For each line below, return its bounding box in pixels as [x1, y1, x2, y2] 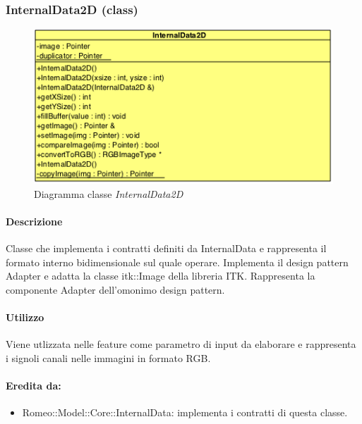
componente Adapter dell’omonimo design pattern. [6, 282, 225, 297]
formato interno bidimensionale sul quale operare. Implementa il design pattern [6, 254, 349, 269]
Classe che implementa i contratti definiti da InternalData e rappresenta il [6, 240, 327, 255]
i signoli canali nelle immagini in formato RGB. [6, 350, 211, 365]
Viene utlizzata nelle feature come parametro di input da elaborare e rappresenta [6, 337, 356, 351]
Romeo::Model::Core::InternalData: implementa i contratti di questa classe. [22, 405, 348, 420]
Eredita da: [6, 378, 61, 392]
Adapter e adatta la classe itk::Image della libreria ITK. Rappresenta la [6, 268, 315, 283]
